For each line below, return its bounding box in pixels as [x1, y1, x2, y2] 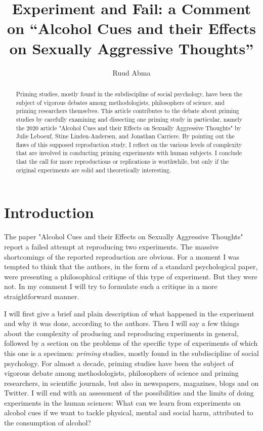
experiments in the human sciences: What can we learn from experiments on [4, 397, 241, 408]
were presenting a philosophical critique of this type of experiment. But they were [4, 271, 257, 281]
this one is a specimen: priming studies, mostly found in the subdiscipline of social [4, 347, 259, 358]
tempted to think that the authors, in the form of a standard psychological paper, [4, 261, 258, 272]
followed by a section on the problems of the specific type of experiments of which [4, 338, 258, 348]
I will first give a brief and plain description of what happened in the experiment [4, 308, 254, 318]
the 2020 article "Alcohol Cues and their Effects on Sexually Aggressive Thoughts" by [16, 123, 241, 132]
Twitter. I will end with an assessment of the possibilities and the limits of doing [4, 387, 254, 398]
